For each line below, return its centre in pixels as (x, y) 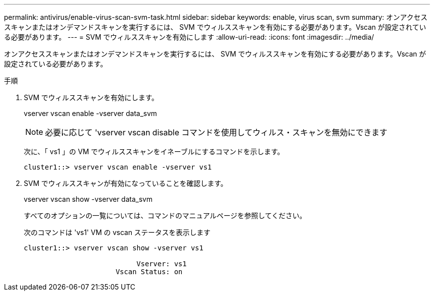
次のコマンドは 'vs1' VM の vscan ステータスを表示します (117, 232)
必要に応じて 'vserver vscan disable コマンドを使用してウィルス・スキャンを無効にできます (216, 132)
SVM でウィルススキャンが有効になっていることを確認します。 (126, 183)
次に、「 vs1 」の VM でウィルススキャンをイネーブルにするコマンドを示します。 (154, 151)
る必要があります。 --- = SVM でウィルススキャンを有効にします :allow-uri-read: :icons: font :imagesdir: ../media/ (189, 37)
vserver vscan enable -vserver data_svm (90, 113)
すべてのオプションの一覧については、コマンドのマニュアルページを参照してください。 (165, 215)
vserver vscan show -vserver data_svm (88, 199)
